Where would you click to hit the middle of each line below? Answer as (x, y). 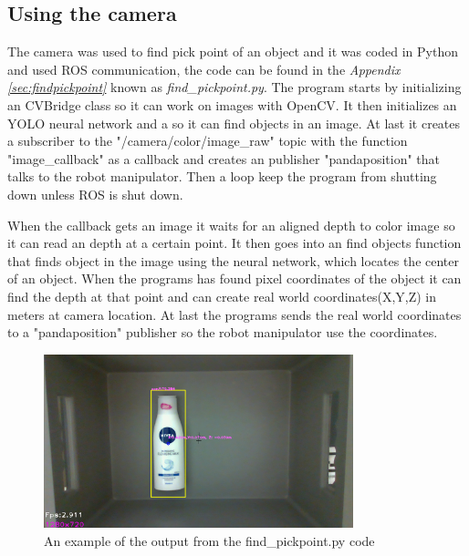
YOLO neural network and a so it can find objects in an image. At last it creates (234, 123)
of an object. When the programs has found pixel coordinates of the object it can (234, 278)
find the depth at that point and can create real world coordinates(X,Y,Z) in (222, 296)
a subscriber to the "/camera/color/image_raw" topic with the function (208, 141)
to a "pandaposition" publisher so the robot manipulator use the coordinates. (223, 332)
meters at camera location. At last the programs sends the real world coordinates (234, 314)
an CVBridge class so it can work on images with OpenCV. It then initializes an (232, 104)
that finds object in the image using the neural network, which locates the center (233, 260)
